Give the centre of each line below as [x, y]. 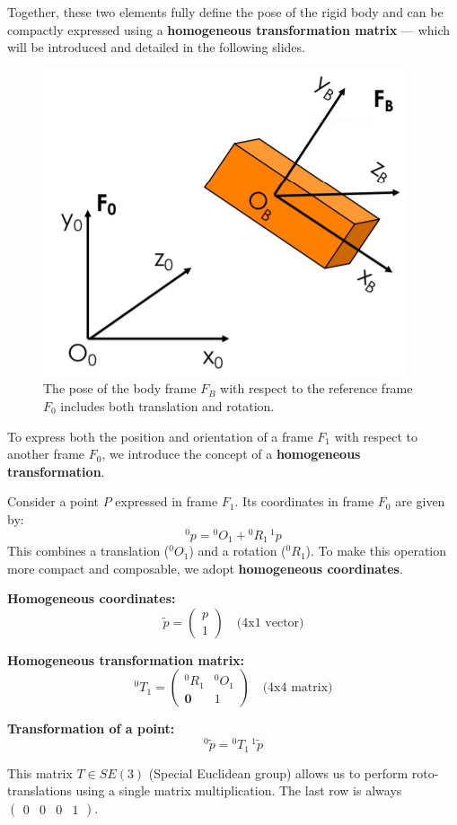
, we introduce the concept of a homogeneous [231, 454]
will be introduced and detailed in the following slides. [156, 47]
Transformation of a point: [91, 728]
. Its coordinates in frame [304, 501]
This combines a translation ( [88, 551]
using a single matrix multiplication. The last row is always [239, 790]
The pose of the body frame [120, 388]
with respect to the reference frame [316, 388]
